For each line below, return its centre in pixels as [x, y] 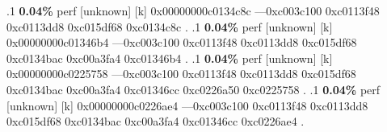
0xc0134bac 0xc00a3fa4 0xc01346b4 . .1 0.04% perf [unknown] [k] [170, 58]
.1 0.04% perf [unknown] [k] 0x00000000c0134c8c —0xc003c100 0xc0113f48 [193, 10]
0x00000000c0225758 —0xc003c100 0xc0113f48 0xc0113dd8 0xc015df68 [181, 74]
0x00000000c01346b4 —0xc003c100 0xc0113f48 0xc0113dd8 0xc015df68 [182, 42]
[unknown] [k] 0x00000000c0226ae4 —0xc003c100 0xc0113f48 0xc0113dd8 [187, 105]
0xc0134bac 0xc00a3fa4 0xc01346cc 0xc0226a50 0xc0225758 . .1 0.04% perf [193, 89]
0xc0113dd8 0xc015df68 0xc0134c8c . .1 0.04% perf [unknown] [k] [170, 26]
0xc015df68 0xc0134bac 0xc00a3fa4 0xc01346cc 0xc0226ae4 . [156, 121]
